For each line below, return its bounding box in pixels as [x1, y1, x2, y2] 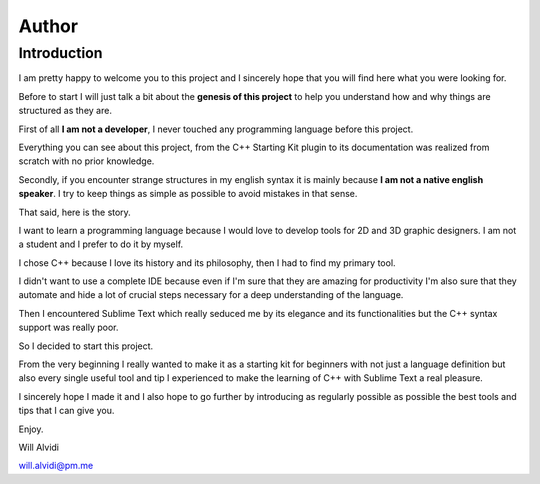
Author [18, 15, 79, 37]
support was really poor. [18, 321, 119, 334]
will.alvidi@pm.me [18, 460, 94, 472]
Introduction [18, 44, 103, 62]
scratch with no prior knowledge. [18, 155, 155, 167]
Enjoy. [18, 423, 44, 435]
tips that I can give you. [18, 405, 115, 417]
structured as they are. [18, 105, 112, 117]
